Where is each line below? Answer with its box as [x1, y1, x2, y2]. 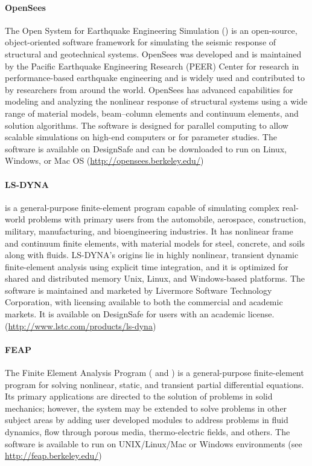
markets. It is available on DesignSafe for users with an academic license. [5, 308, 275, 320]
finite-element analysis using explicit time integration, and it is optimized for [5, 260, 288, 273]
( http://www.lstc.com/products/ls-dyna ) [5, 319, 156, 332]
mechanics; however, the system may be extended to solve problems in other [5, 401, 287, 414]
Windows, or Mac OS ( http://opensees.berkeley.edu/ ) [5, 154, 204, 167]
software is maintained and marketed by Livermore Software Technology [5, 283, 272, 296]
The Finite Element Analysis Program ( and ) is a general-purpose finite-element [5, 366, 304, 379]
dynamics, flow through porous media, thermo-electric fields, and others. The [5, 426, 290, 438]
